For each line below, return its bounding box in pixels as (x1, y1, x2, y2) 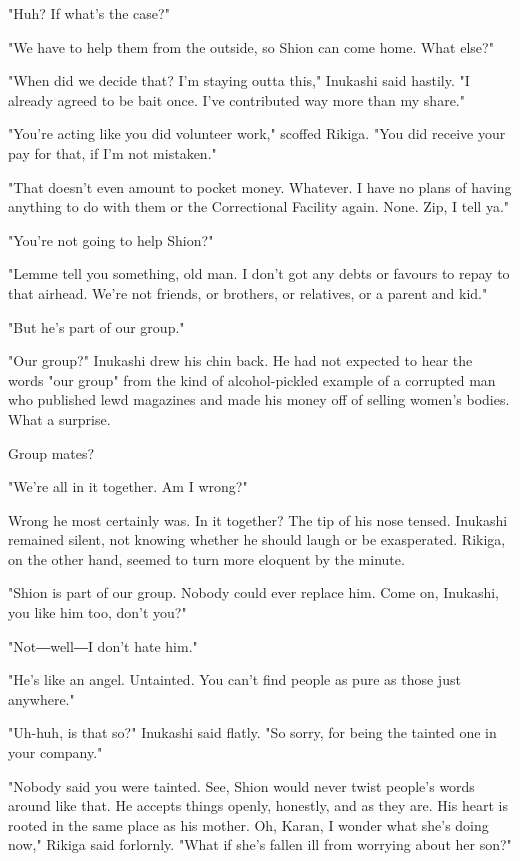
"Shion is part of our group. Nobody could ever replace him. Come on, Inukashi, (8, 582, 499, 603)
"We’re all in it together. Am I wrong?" (8, 476, 248, 497)
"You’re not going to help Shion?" (8, 229, 214, 250)
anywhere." (8, 688, 75, 709)
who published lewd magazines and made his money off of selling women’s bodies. (8, 389, 510, 410)
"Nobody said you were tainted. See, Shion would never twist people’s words (8, 775, 475, 796)
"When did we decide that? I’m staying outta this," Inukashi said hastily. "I (8, 70, 470, 91)
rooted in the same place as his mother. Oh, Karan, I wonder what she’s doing (8, 814, 489, 835)
